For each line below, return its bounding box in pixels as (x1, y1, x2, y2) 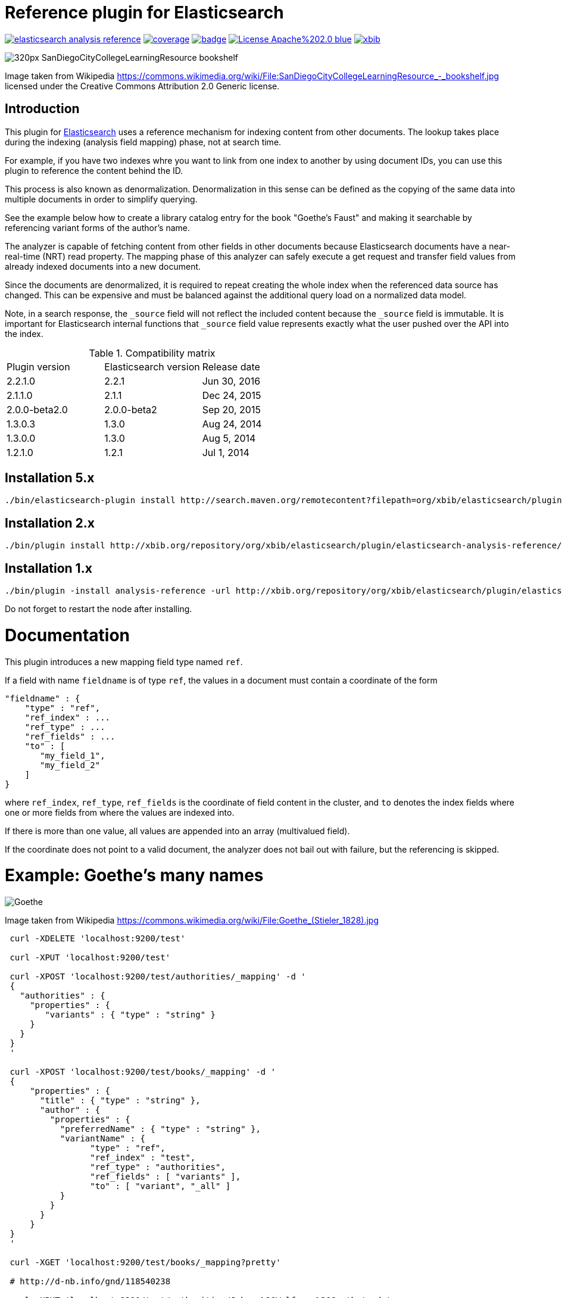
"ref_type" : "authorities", (90, 1162, 226, 1172)
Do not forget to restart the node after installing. (5, 604, 192, 614)
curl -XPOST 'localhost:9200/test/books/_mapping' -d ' (10, 1067, 276, 1077)
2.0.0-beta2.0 (7, 403, 68, 416)
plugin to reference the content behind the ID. (5, 165, 183, 176)
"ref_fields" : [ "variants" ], (90, 1172, 241, 1182)
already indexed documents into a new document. (5, 261, 201, 272)
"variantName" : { (60, 1134, 146, 1144)
